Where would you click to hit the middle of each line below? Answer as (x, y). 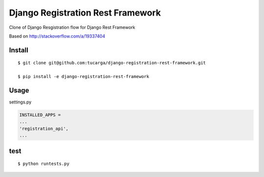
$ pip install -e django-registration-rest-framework (83, 77)
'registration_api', (44, 128)
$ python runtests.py (44, 164)
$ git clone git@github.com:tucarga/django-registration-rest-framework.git (112, 63)
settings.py (20, 102)
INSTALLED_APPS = (40, 115)
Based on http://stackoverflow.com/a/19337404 (57, 36)
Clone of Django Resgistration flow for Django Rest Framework (72, 27)
